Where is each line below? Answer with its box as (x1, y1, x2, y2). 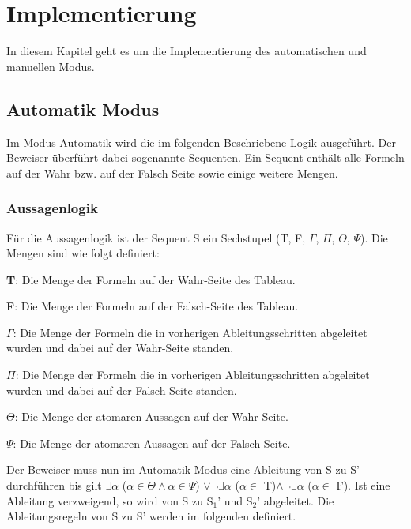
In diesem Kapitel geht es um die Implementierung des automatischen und (6, 43, 367, 59)
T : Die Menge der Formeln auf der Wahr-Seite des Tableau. (6, 271, 296, 287)
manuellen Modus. (6, 58, 95, 74)
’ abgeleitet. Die (257, 492, 334, 508)
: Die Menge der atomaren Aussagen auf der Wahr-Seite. (14, 408, 288, 425)
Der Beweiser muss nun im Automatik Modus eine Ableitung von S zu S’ (6, 461, 360, 478)
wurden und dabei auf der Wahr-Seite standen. (6, 340, 234, 356)
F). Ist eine (336, 477, 390, 493)
